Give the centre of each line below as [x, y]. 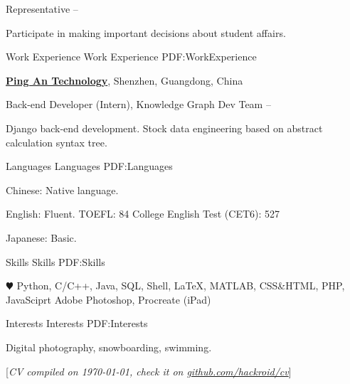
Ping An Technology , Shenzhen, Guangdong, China [124, 80]
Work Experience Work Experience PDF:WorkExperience [131, 57]
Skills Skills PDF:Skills [55, 261]
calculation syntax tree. [57, 142]
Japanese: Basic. [41, 237]
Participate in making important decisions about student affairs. [146, 32]
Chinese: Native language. [62, 190]
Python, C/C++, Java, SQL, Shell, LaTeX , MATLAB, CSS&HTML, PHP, [181, 286]
